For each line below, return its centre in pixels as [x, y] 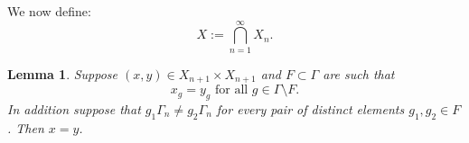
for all [231, 90]
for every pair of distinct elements [310, 108]
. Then [26, 127]
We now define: [49, 11]
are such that [359, 73]
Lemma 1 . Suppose [63, 73]
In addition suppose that [74, 108]
